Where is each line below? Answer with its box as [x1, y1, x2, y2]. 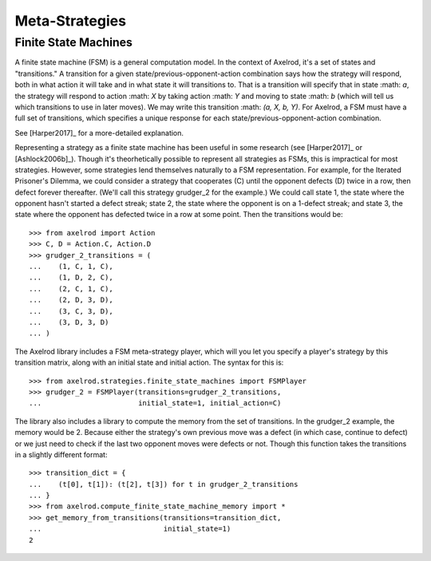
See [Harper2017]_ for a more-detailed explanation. [14, 128, 184, 137]
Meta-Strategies [14, 12, 127, 30]
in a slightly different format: [14, 449, 108, 459]
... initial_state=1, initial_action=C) [29, 399, 282, 408]
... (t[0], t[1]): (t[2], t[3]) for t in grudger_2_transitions [29, 480, 299, 488]
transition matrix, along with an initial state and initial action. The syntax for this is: [14, 358, 284, 367]
